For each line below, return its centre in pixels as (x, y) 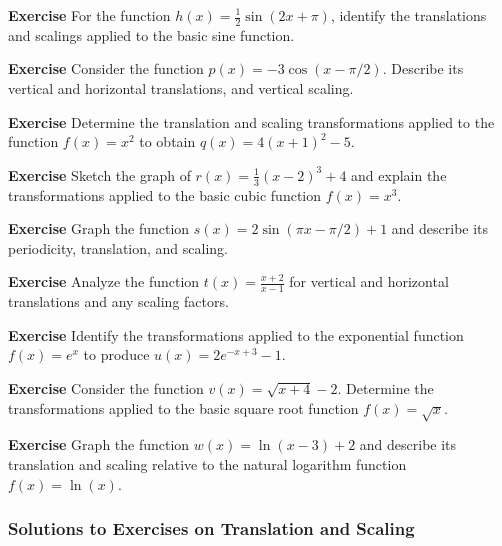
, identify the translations (408, 15)
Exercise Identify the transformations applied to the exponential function (236, 334)
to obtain (167, 141)
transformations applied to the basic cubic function (165, 194)
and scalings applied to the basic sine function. (151, 34)
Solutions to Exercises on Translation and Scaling (211, 528)
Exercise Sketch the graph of (99, 174)
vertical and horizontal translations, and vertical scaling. (181, 88)
